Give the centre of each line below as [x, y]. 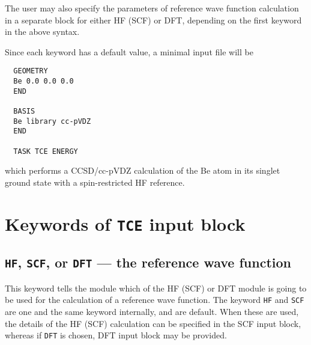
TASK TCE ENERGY [46, 151]
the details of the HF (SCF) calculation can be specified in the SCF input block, [153, 323]
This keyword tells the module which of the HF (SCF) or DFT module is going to [156, 288]
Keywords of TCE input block [125, 223]
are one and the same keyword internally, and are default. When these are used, [152, 311]
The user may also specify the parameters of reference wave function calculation [152, 8]
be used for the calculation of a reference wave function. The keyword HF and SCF [155, 300]
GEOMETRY [31, 71]
